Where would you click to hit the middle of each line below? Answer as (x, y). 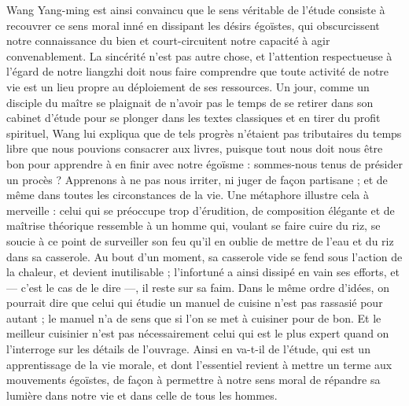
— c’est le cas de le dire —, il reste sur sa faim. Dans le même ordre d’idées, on (198, 287)
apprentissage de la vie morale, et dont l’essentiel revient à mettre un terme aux (199, 364)
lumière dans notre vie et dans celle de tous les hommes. (142, 395)
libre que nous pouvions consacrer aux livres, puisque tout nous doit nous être (195, 148)
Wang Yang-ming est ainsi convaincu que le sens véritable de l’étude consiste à (196, 9)
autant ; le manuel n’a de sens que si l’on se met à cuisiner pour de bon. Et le (194, 317)
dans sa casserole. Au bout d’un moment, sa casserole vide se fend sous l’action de (204, 256)
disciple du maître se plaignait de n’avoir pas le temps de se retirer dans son (190, 102)
